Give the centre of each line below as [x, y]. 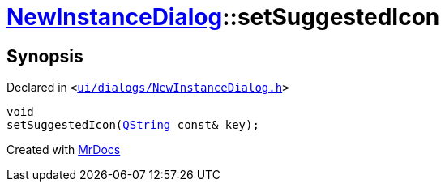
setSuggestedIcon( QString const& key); [133, 125]
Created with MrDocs [64, 150]
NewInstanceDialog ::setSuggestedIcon [223, 17]
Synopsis [45, 56]
